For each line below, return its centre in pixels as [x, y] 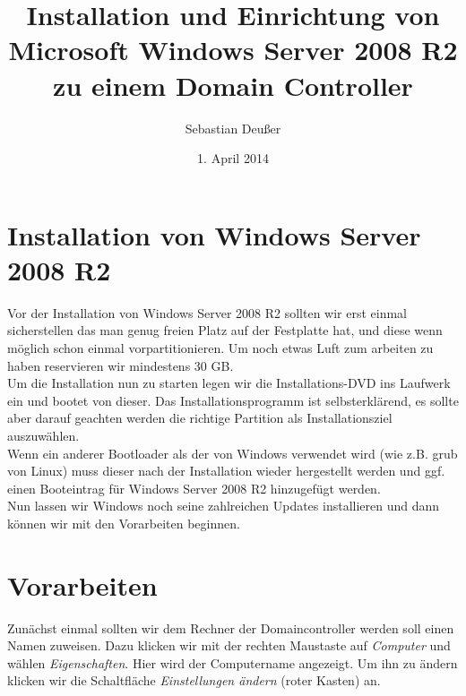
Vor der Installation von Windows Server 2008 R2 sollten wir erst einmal [207, 312]
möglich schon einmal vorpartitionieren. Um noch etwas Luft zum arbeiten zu [220, 348]
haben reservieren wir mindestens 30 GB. [121, 365]
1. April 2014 [233, 158]
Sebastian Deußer [233, 128]
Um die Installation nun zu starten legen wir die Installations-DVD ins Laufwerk [229, 383]
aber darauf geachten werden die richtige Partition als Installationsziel [200, 418]
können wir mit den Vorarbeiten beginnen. [124, 523]
